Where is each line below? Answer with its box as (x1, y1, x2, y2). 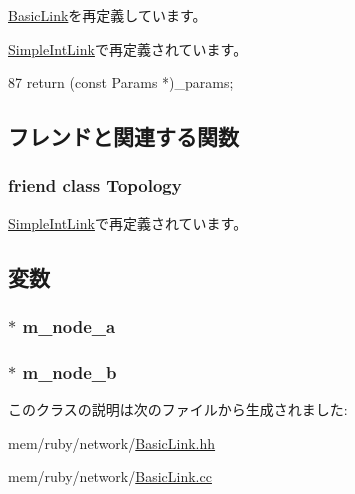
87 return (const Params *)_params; (8, 72, 234, 93)
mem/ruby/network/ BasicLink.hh (8, 432, 216, 453)
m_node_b (22, 359, 117, 384)
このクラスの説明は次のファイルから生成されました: (8, 399, 348, 420)
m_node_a (22, 314, 116, 339)
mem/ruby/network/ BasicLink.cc (8, 466, 212, 487)
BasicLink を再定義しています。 (8, 5, 207, 25)
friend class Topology (8, 173, 182, 198)
